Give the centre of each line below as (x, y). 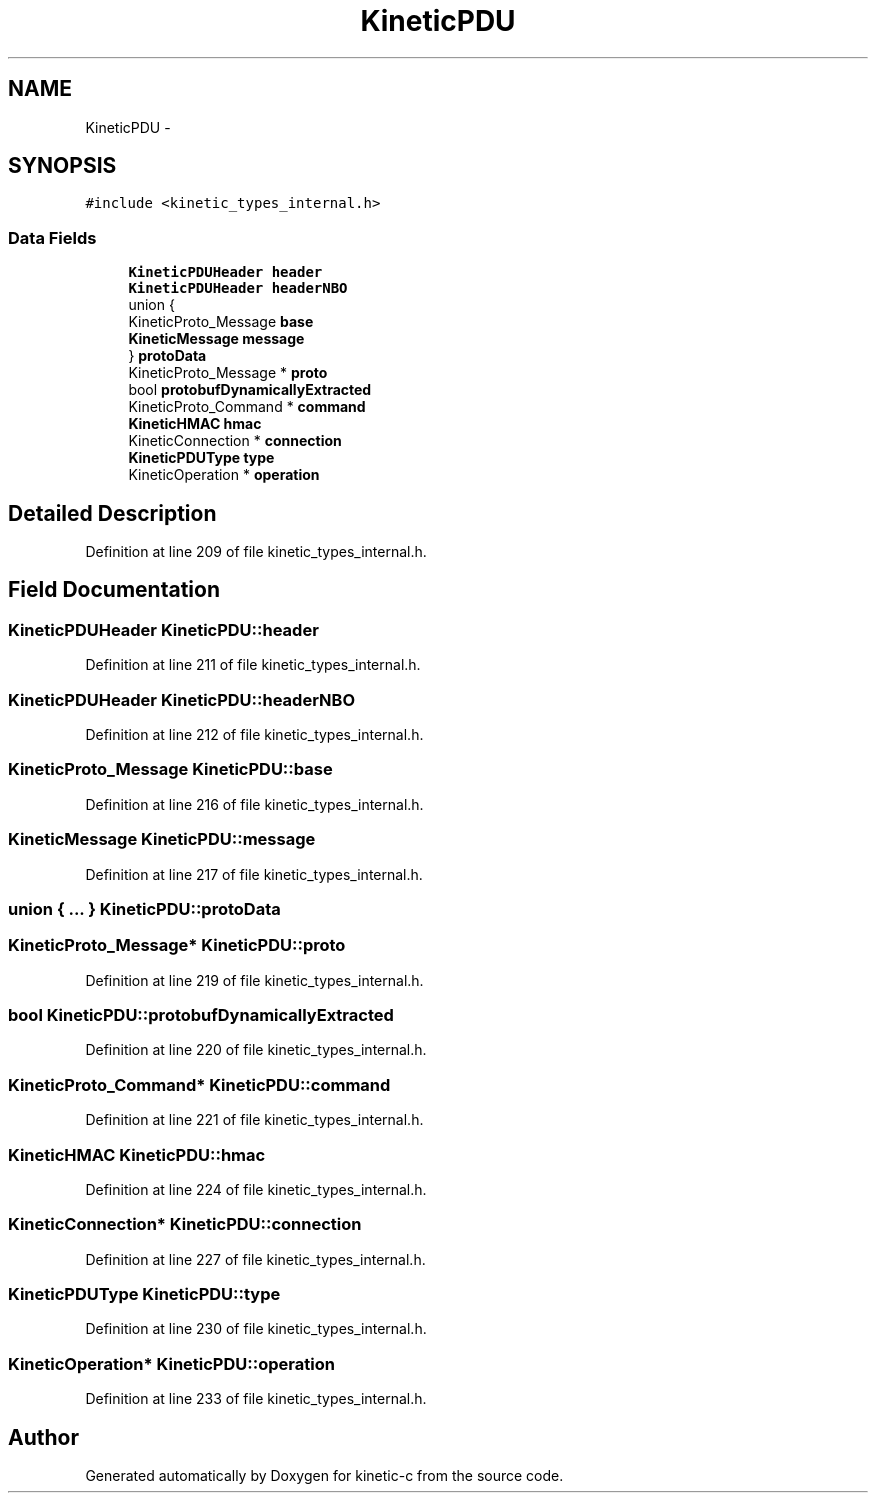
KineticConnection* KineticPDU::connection (185, 1224)
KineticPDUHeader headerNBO (238, 288)
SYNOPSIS (62, 166)
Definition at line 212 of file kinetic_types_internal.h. (254, 734)
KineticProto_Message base (221, 322)
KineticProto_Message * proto (228, 373)
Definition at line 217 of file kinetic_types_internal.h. (254, 874)
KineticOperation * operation (224, 475)
